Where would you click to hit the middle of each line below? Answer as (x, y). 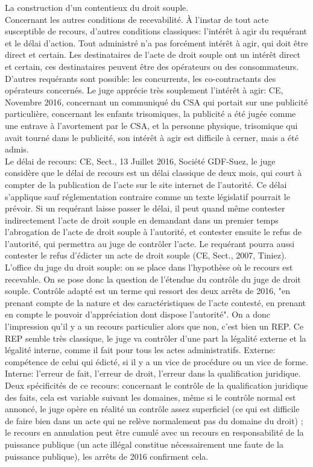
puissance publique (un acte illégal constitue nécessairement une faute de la (144, 444)
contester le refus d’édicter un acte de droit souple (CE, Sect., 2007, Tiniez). (146, 255)
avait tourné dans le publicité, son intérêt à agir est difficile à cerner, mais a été (152, 137)
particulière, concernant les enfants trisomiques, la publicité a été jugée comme (150, 114)
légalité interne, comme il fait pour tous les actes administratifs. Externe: (140, 350)
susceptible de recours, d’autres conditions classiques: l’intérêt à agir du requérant (156, 31)
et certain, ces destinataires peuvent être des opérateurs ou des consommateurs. (152, 66)
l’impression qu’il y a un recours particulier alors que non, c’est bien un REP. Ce (154, 326)
